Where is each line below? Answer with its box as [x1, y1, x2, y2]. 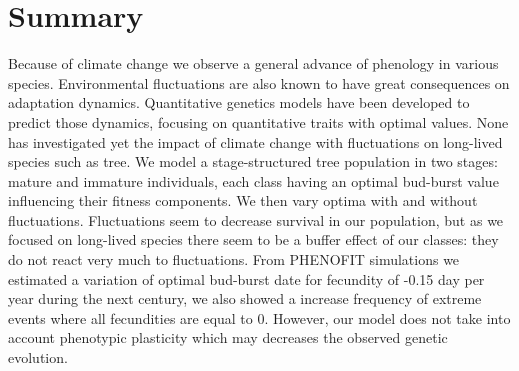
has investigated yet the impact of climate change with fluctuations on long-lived [8, 131, 503, 152]
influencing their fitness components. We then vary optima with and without [8, 190, 478, 211]
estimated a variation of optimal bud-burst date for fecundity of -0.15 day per [8, 268, 485, 289]
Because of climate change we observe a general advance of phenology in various [8, 53, 499, 74]
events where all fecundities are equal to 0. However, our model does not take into [8, 307, 511, 328]
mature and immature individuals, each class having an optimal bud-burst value [8, 170, 499, 191]
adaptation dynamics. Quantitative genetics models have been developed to [8, 92, 470, 113]
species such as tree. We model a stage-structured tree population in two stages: [8, 151, 498, 172]
